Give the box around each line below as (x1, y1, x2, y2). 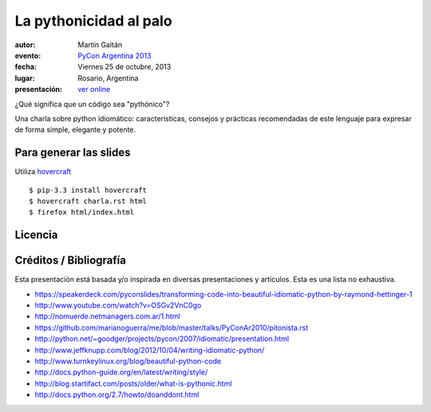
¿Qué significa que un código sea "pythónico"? (14, 99, 170, 109)
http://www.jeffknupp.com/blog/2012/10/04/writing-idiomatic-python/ (34, 345, 265, 355)
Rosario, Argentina (77, 73, 139, 83)
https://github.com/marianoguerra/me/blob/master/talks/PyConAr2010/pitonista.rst (34, 323, 309, 332)
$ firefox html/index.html (29, 208, 135, 217)
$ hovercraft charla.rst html (29, 196, 148, 205)
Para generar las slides (14, 146, 131, 160)
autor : (14, 40, 36, 50)
